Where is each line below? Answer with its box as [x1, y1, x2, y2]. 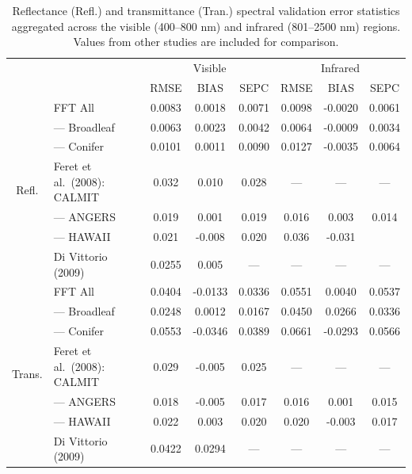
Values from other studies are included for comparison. [73, 33, 339, 50]
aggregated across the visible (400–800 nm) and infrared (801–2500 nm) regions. [11, 17, 401, 34]
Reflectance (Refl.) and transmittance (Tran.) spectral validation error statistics [12, 2, 400, 18]
